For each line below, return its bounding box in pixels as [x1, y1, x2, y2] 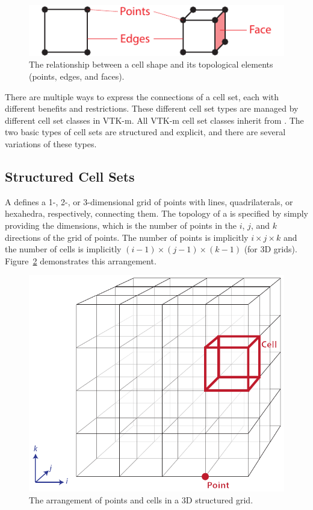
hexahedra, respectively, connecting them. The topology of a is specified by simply [5, 207, 308, 220]
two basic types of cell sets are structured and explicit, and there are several [5, 126, 286, 138]
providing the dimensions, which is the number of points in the [5, 218, 237, 231]
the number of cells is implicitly [5, 243, 122, 255]
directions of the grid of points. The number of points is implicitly [5, 231, 249, 243]
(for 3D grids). [244, 243, 297, 255]
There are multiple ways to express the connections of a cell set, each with [5, 90, 279, 103]
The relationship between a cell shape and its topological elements [29, 58, 273, 71]
